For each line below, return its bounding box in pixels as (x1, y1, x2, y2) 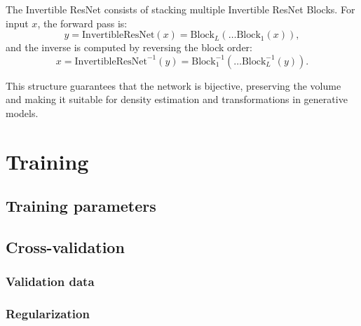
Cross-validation (6, 236, 125, 258)
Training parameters (6, 195, 156, 217)
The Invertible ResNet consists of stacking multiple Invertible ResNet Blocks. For (6, 2, 355, 16)
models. (6, 105, 39, 120)
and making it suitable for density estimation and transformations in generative (6, 92, 348, 107)
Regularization (6, 305, 90, 322)
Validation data (6, 273, 95, 290)
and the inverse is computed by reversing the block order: (6, 40, 252, 55)
